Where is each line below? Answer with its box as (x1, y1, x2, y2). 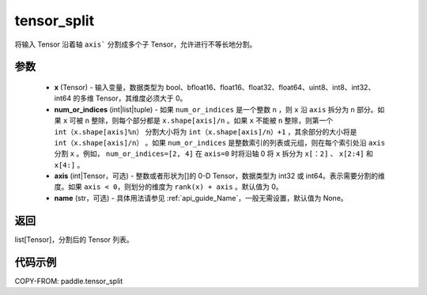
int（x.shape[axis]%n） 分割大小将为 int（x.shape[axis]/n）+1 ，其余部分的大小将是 (54, 127, 357, 136)
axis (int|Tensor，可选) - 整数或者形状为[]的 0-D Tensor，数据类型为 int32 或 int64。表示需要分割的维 (54, 171, 385, 181)
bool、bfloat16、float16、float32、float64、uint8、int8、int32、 (165, 82, 376, 92)
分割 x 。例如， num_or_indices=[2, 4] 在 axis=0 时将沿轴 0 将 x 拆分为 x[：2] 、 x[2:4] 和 (54, 149, 373, 158)
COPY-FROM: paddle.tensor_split (14, 276, 123, 286)
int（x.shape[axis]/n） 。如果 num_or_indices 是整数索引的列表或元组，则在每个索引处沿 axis (54, 138, 386, 147)
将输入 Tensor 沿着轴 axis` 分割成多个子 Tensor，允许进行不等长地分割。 (14, 40, 257, 49)
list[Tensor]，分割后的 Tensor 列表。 (14, 234, 134, 244)
